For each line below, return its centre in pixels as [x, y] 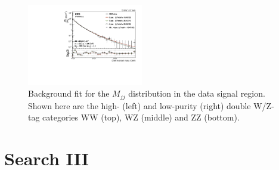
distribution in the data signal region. [197, 93]
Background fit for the [69, 93]
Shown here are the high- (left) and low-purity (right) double [139, 105]
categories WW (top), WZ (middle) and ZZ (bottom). [141, 117]
